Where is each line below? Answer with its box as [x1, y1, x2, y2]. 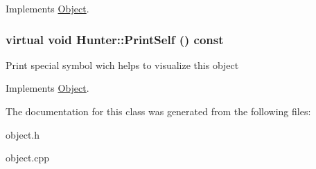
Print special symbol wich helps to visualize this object [6, 57, 239, 72]
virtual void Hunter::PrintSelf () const [6, 30, 224, 48]
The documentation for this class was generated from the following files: [6, 104, 311, 118]
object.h [6, 127, 40, 141]
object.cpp [6, 150, 50, 165]
